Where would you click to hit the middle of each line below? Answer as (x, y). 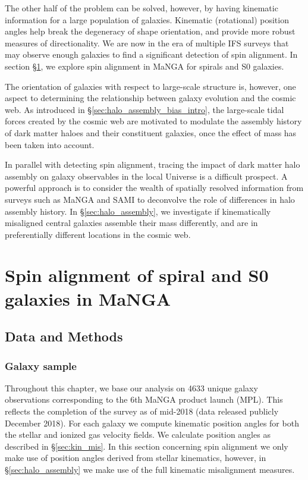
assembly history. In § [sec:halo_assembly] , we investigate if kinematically (138, 211)
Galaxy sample (41, 366)
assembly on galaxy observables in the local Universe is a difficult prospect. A (146, 176)
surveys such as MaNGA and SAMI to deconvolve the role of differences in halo (150, 199)
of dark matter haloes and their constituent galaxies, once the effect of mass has (151, 132)
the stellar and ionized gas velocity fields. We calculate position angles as (138, 434)
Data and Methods (64, 336)
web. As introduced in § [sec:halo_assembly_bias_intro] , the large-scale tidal (144, 109)
